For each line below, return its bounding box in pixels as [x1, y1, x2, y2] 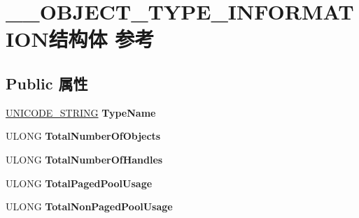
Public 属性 [6, 72, 88, 94]
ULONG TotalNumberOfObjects [6, 129, 161, 143]
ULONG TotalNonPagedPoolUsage [6, 199, 173, 214]
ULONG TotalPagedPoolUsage [6, 175, 153, 190]
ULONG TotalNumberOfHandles [6, 152, 163, 166]
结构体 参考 [48, 24, 155, 53]
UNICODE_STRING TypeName [6, 105, 156, 119]
